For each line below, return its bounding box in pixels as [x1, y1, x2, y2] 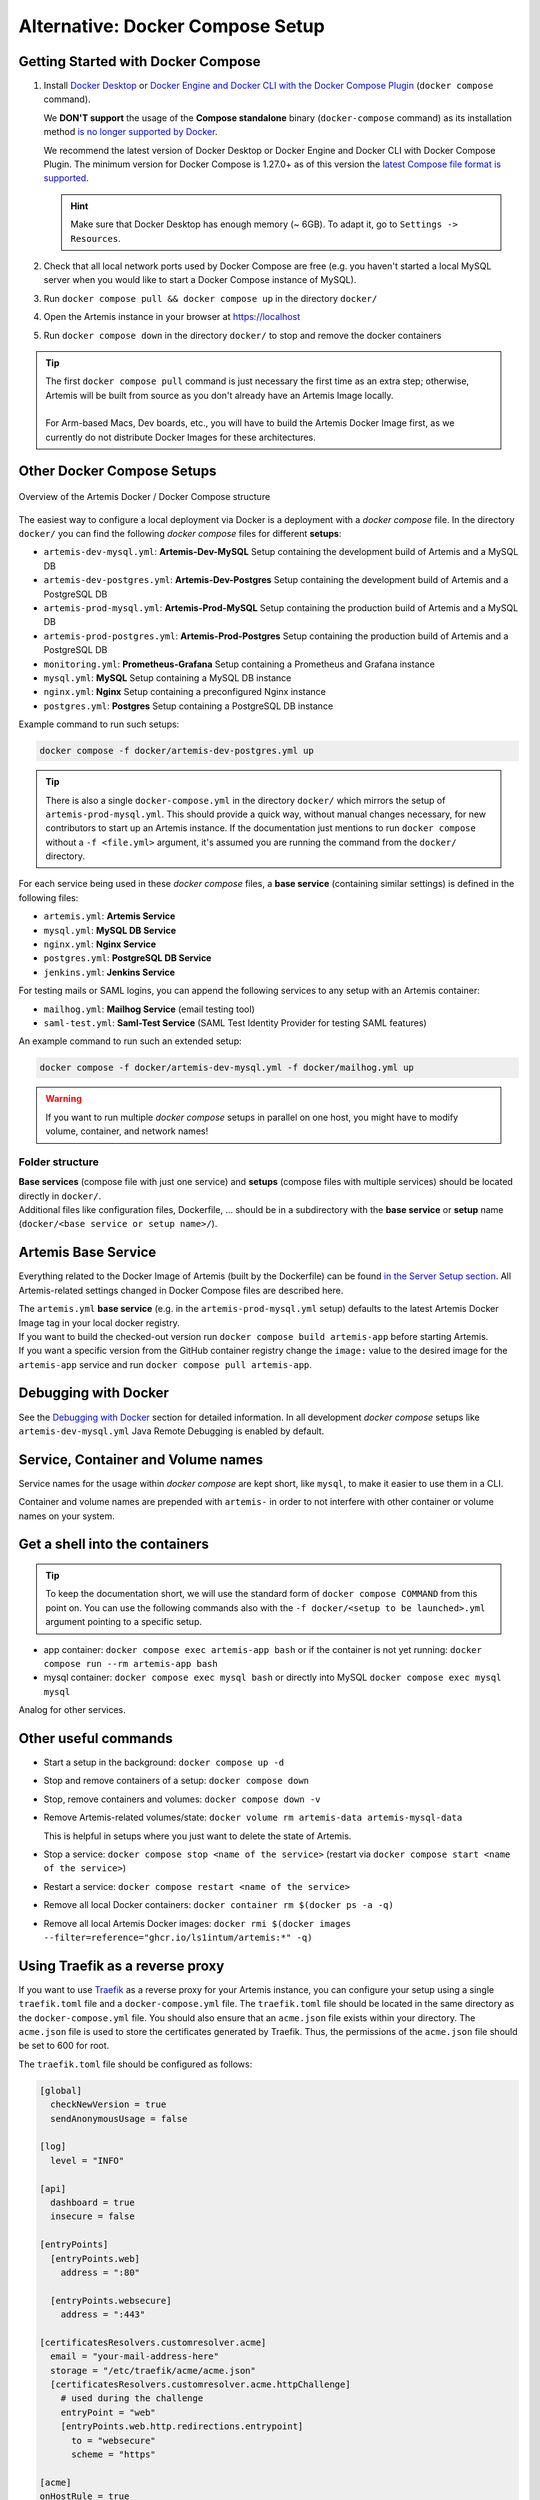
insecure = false [50, 2211, 135, 2222]
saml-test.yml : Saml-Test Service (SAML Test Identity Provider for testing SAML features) [43, 1016, 427, 1029]
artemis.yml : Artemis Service [43, 910, 176, 922]
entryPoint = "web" [60, 2406, 157, 2418]
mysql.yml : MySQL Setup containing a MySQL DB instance [43, 671, 292, 684]
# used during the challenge [60, 2393, 204, 2404]
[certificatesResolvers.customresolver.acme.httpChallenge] [50, 2379, 351, 2390]
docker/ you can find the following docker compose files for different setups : [18, 528, 342, 540]
